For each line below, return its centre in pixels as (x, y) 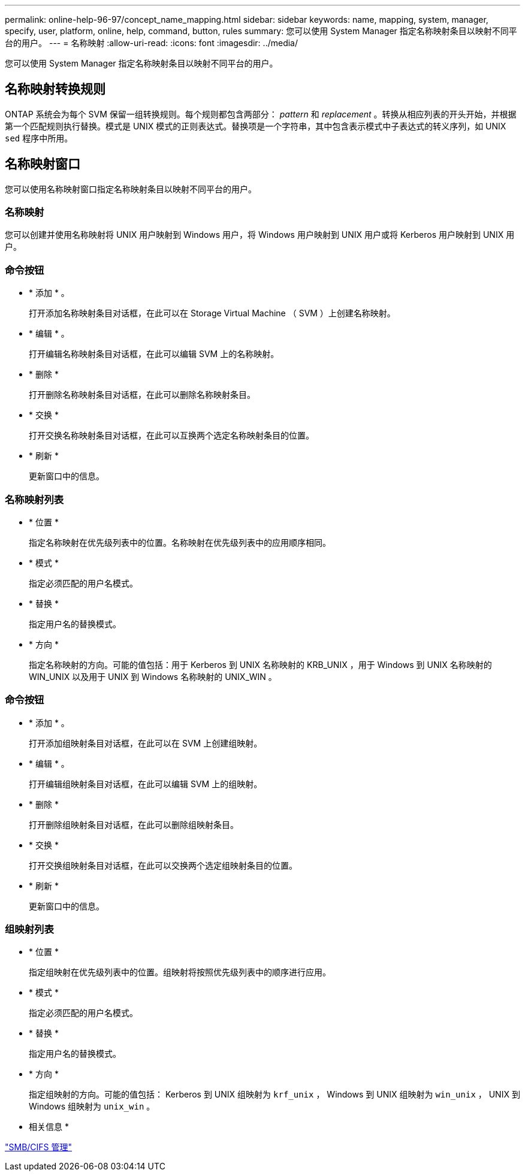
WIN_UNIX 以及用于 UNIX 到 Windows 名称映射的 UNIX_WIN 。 (153, 676)
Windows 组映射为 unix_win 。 (92, 1107)
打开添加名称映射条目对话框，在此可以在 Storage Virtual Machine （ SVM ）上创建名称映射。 (212, 313)
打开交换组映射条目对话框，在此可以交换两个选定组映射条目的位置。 (163, 865)
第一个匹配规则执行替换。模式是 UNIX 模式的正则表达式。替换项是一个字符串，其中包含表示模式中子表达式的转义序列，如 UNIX (256, 126)
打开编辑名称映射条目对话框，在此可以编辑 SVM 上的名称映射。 (154, 354)
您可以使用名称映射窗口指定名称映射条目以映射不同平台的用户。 (131, 189)
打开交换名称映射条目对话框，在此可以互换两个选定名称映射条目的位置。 (171, 436)
